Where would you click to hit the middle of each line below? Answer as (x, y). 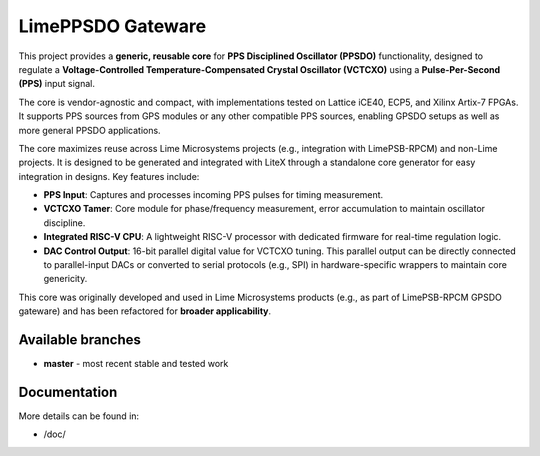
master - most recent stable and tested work (136, 364)
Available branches (80, 339)
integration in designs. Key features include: (109, 176)
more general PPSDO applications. (89, 130)
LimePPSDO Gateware (112, 26)
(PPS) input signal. (56, 84)
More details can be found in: (79, 416)
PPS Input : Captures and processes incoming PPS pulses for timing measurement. (213, 195)
